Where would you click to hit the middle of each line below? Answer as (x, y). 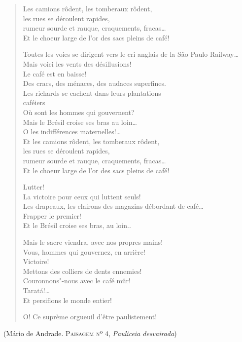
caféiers (34, 102)
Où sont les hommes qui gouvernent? (79, 112)
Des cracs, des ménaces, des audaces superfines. (94, 83)
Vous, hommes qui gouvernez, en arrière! (84, 251)
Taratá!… (36, 290)
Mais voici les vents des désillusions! (77, 63)
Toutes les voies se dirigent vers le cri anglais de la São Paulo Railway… (131, 54)
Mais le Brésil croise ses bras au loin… (80, 122)
